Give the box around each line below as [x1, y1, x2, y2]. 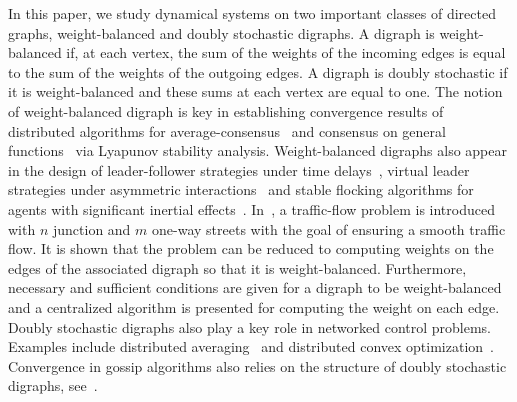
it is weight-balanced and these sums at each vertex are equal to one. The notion [8, 81, 503, 102]
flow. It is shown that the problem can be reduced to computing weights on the [8, 238, 494, 259]
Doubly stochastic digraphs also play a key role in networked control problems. [8, 316, 491, 337]
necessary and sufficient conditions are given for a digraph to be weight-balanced [8, 277, 502, 298]
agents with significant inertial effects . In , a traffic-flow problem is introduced [8, 198, 495, 219]
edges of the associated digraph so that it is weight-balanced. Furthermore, [8, 257, 467, 278]
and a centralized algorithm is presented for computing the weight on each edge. [8, 296, 500, 317]
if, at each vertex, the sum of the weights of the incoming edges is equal [66, 42, 506, 63]
